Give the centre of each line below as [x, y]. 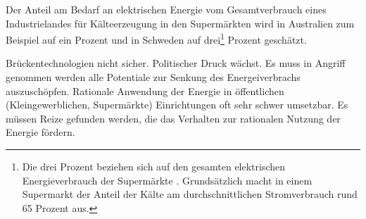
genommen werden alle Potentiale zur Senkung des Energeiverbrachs [153, 77]
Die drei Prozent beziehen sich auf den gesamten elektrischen [154, 166]
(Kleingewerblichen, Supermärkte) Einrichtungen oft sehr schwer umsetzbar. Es [177, 105]
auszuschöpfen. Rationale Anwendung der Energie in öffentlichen [145, 90]
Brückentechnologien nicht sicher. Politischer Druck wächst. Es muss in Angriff [176, 63]
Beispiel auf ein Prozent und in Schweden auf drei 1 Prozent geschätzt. [156, 38]
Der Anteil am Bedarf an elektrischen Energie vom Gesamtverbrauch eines [166, 9]
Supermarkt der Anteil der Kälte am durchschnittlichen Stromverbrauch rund [190, 194]
